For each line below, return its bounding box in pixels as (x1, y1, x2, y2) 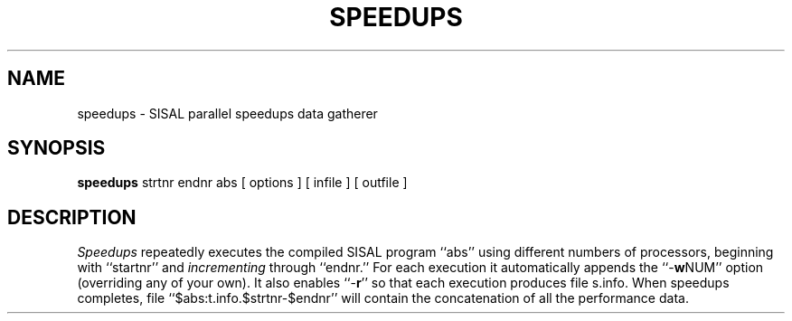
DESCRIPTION (7, 205, 137, 229)
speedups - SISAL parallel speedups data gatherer (77, 105, 378, 121)
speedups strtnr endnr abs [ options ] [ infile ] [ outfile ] (77, 175, 408, 191)
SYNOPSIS (7, 137, 106, 160)
